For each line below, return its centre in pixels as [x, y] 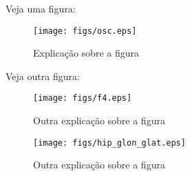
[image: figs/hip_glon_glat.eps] [109, 143]
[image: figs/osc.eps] [85, 31]
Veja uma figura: [41, 8]
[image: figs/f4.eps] [83, 98]
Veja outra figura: [43, 76]
